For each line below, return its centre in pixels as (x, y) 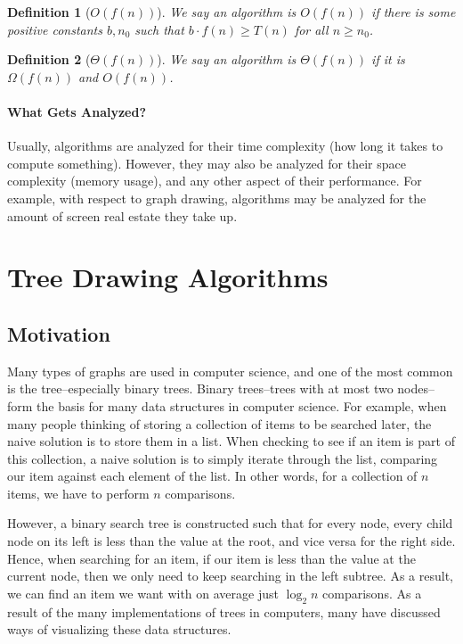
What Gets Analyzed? (77, 111)
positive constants (55, 29)
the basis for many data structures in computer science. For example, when (242, 405)
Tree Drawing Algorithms (168, 277)
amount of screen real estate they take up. (122, 215)
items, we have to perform (78, 493)
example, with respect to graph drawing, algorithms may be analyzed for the (217, 198)
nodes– (416, 388)
